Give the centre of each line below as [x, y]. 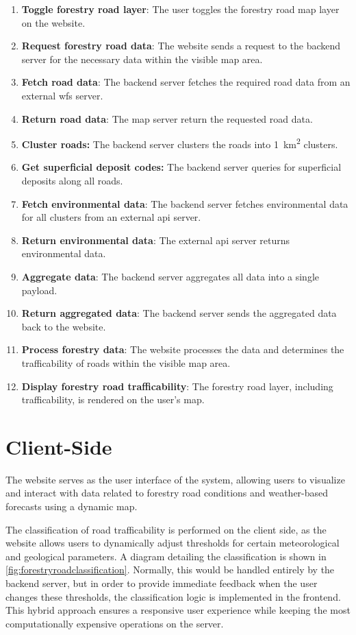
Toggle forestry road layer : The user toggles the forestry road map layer [180, 9]
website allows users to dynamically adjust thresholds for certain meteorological [173, 543]
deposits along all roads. [72, 180]
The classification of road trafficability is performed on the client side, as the [166, 529]
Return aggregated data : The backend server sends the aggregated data [179, 313]
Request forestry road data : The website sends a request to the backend [181, 46]
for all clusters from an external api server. [111, 217]
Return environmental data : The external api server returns [156, 240]
